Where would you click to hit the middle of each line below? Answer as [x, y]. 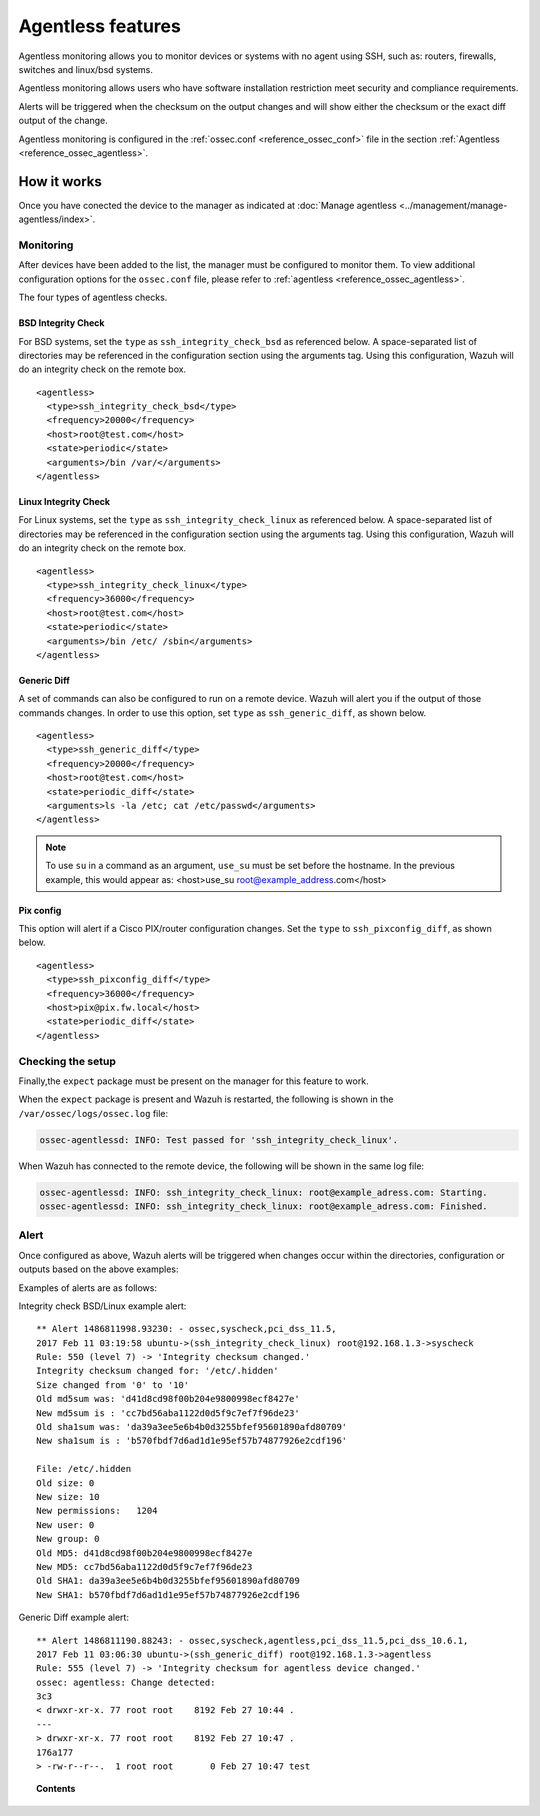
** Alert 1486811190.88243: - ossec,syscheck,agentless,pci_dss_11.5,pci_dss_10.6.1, [252, 1640]
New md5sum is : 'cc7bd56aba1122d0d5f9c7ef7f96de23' [168, 1413]
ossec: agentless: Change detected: [126, 1682]
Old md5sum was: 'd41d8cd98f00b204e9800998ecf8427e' [168, 1399]
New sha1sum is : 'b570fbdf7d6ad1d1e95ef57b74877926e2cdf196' [192, 1441]
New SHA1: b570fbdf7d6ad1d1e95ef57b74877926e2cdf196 [168, 1594]
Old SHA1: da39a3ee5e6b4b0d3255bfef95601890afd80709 [168, 1581]
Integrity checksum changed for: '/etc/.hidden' [157, 1371]
